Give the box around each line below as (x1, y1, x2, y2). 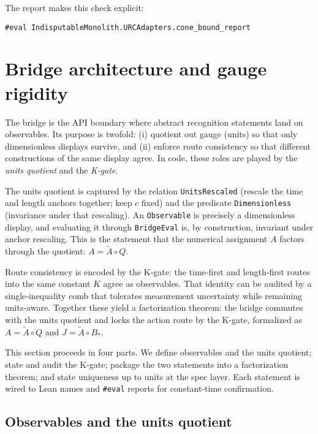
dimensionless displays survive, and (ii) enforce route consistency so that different (5, 139, 311, 152)
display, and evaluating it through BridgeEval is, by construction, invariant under (5, 220, 314, 233)
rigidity (5, 80, 68, 105)
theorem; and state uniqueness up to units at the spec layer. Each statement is (5, 370, 300, 383)
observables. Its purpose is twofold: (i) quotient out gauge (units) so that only (5, 128, 298, 140)
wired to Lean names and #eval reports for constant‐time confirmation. (5, 382, 274, 395)
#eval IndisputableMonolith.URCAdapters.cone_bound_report (5, 23, 251, 32)
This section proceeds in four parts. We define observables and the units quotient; (5, 346, 312, 359)
